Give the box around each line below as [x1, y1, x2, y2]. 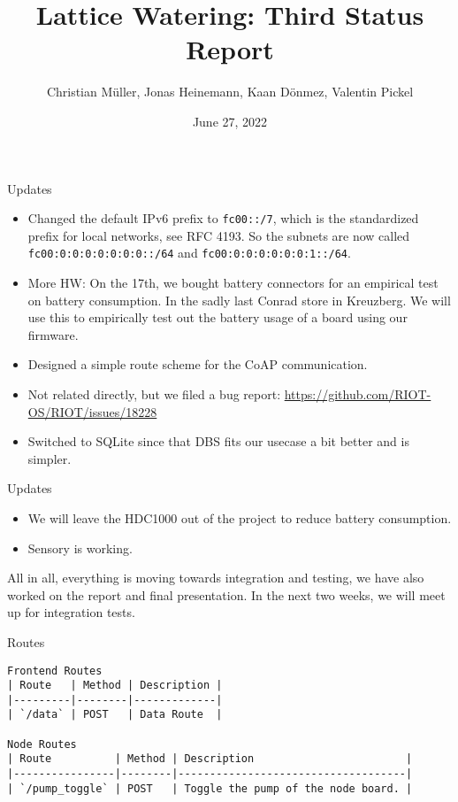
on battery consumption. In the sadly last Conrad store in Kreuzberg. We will [27, 290, 451, 309]
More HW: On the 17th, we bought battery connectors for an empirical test [27, 274, 439, 291]
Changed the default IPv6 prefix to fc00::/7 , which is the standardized [27, 209, 419, 227]
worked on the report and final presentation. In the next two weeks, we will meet [7, 585, 446, 604]
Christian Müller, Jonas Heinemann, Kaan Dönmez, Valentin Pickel [46, 82, 414, 101]
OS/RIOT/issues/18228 [27, 402, 157, 420]
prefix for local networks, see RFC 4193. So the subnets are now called [27, 226, 410, 244]
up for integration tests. [7, 603, 135, 621]
